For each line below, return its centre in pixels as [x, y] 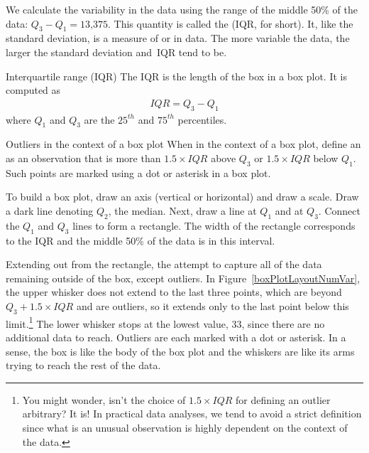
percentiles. [202, 119]
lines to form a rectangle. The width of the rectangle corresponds [214, 225]
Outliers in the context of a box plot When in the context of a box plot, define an [183, 144]
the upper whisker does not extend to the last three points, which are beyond [174, 292]
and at [289, 210]
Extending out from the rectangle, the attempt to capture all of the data [164, 264]
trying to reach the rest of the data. [83, 365]
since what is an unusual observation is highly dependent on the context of [185, 427]
